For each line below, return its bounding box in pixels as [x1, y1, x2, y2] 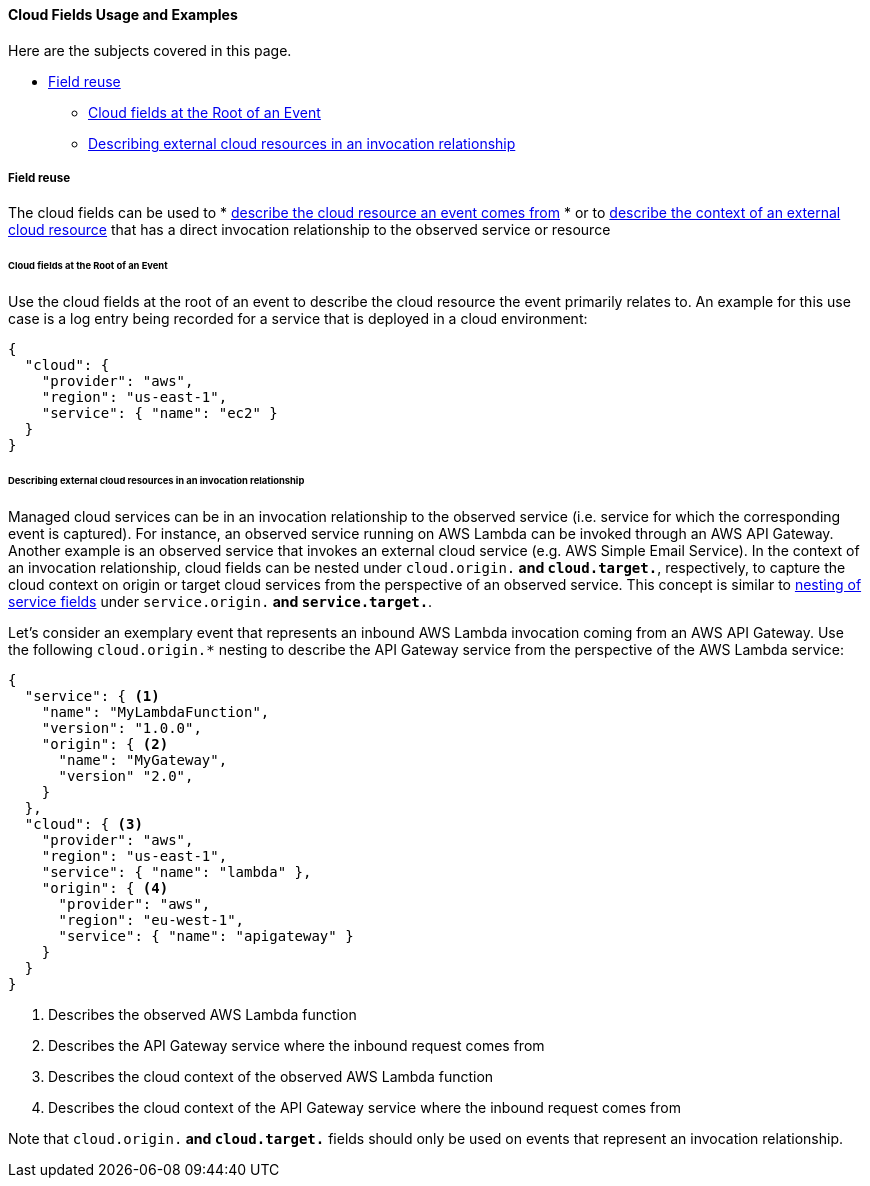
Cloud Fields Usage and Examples [8, 6, 238, 23]
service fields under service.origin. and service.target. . [8, 592, 433, 610]
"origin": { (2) [41, 735, 169, 752]
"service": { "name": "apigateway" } [58, 927, 354, 944]
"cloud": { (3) [24, 815, 143, 832]
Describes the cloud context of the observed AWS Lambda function [48, 1067, 494, 1085]
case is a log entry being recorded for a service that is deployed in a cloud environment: [8, 310, 588, 328]
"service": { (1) [24, 687, 160, 704]
